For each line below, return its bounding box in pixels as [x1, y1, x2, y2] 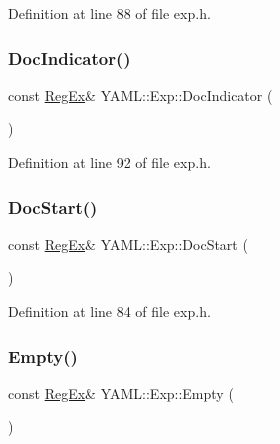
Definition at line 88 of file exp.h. [8, 3, 211, 23]
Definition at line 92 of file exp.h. [8, 152, 211, 172]
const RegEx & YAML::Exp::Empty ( [8, 382, 234, 403]
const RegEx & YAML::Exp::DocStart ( [8, 233, 248, 254]
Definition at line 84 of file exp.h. [8, 301, 211, 321]
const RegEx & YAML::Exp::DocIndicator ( [8, 84, 273, 105]
